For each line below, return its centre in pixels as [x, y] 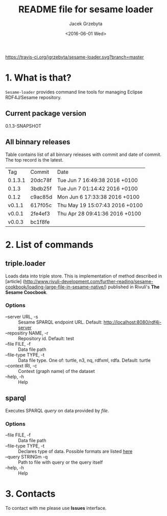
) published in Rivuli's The [132, 287]
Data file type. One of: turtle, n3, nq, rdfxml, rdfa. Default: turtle [84, 360]
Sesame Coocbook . [26, 292]
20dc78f [41, 180]
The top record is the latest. [34, 160]
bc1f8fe [40, 222]
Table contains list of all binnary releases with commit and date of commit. [83, 154]
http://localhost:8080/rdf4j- [133, 322]
